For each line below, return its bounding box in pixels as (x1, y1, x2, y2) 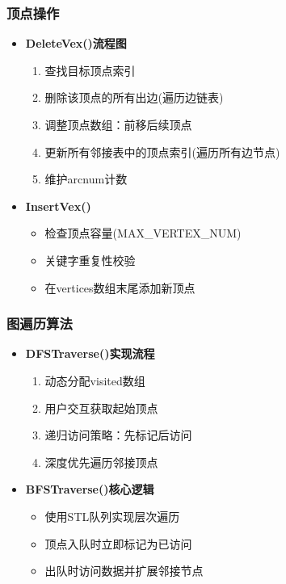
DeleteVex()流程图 (25, 35, 127, 52)
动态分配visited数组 (44, 372, 145, 389)
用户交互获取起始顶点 (44, 399, 158, 416)
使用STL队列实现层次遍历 (44, 507, 180, 524)
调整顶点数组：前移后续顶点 (44, 116, 192, 132)
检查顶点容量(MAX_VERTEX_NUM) (44, 225, 242, 242)
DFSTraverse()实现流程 (25, 345, 155, 362)
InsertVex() (25, 197, 91, 214)
